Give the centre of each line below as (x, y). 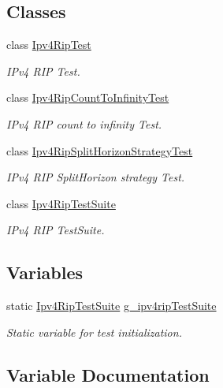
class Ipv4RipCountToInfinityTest (88, 97)
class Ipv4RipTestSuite (61, 203)
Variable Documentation (108, 374)
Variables (45, 272)
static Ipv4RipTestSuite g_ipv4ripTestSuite (111, 306)
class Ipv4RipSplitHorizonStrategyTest (100, 150)
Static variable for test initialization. (94, 332)
